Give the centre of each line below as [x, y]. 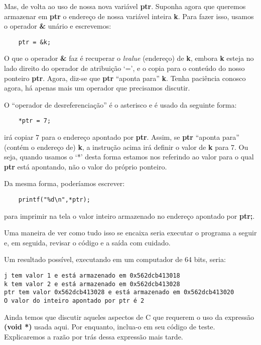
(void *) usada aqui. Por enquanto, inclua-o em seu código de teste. [110, 327]
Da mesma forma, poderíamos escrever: [64, 183]
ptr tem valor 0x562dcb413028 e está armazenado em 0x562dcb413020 [119, 292]
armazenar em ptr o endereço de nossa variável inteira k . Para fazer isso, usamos [129, 16]
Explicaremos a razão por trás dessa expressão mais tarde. [94, 336]
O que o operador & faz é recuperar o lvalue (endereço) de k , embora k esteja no [129, 58]
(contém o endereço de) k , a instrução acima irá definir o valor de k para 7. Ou [126, 147]
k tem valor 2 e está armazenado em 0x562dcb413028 [92, 284]
